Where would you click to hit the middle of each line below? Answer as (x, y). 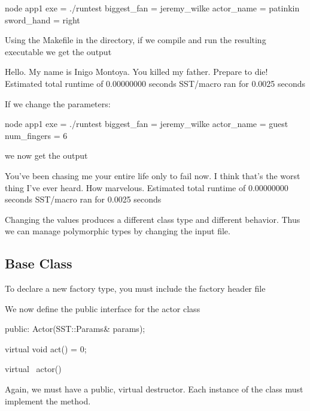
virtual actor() (33, 369)
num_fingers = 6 (36, 135)
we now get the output (46, 155)
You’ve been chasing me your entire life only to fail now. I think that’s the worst (153, 175)
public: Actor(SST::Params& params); (75, 329)
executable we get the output (58, 51)
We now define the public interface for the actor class (103, 308)
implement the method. (48, 401)
